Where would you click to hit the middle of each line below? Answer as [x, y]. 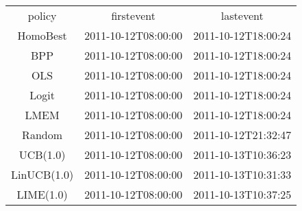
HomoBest [42, 35]
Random [42, 135]
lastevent [242, 15]
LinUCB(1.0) [42, 174]
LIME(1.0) [42, 194]
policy [42, 15]
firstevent [133, 15]
